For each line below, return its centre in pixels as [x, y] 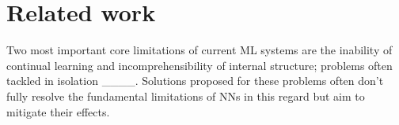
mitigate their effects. [58, 111]
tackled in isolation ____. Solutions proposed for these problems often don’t [195, 81]
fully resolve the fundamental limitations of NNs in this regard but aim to [186, 96]
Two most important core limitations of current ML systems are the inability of [199, 50]
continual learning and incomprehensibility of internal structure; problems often [199, 65]
